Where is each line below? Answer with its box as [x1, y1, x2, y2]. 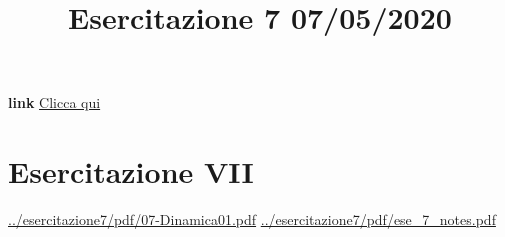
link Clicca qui [8, 92, 101, 113]
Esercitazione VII [8, 151, 254, 192]
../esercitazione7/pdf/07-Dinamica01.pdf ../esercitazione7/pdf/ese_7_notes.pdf [8, 209, 496, 230]
